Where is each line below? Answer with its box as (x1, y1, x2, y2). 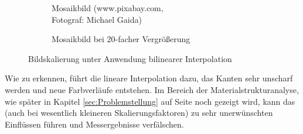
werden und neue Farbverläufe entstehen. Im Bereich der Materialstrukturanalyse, (5, 83, 299, 95)
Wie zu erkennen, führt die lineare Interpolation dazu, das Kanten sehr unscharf (5, 72, 293, 84)
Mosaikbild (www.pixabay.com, (52, 2, 164, 13)
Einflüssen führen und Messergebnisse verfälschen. (5, 118, 184, 130)
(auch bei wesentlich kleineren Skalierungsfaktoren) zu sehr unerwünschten (5, 106, 273, 119)
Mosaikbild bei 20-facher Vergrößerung (52, 33, 190, 45)
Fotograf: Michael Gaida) (52, 13, 142, 25)
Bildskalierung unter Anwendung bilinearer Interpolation (28, 52, 232, 64)
